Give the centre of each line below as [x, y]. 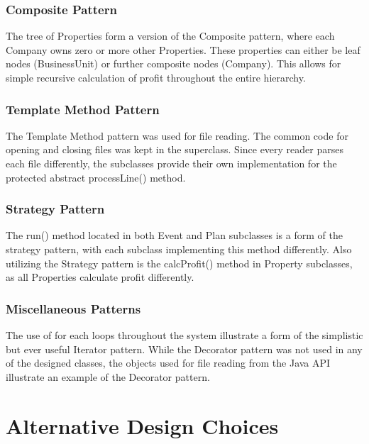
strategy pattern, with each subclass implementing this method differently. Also [179, 249]
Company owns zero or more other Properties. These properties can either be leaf [183, 49]
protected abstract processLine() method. [96, 177]
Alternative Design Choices [142, 425]
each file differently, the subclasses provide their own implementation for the [171, 163]
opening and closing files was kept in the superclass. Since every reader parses [175, 149]
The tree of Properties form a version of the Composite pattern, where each [170, 36]
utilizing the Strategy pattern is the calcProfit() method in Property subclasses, [179, 263]
